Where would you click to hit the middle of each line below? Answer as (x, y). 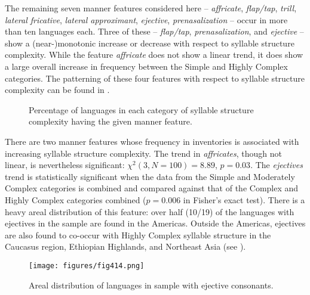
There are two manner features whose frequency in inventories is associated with (152, 141)
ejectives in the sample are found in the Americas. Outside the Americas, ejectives (155, 223)
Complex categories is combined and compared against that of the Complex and (152, 188)
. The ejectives (277, 165)
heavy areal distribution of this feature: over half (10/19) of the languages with (150, 211)
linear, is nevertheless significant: (65, 165)
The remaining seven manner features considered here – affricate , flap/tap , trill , (151, 8)
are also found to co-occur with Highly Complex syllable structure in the (138, 235)
